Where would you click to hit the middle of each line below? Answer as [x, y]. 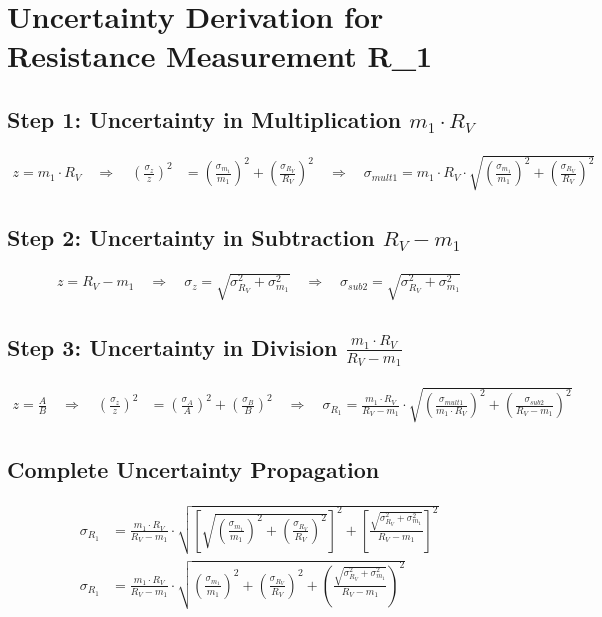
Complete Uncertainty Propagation [193, 468]
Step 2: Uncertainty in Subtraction [191, 236]
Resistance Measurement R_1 [220, 55]
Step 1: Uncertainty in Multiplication [204, 118]
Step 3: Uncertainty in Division [172, 346]
